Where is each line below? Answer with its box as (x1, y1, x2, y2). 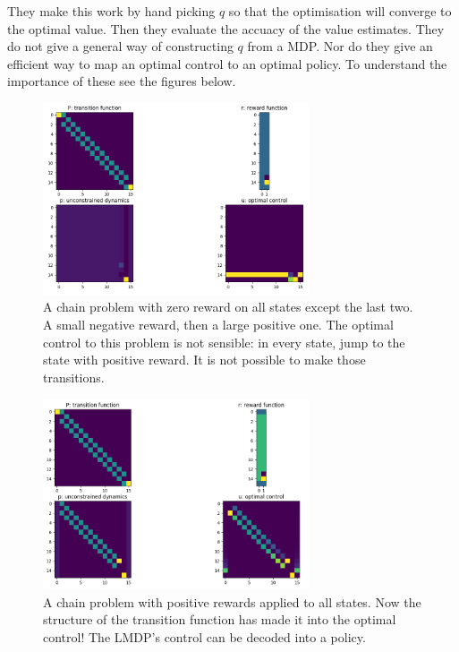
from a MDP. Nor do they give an (247, 37, 433, 56)
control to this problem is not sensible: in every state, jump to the (43, 332, 405, 351)
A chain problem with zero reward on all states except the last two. (43, 297, 413, 316)
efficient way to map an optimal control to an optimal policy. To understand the (7, 54, 447, 73)
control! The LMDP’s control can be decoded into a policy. (43, 628, 366, 647)
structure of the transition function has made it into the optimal (43, 610, 396, 629)
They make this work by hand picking (7, 2, 216, 20)
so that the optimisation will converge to (228, 2, 452, 20)
